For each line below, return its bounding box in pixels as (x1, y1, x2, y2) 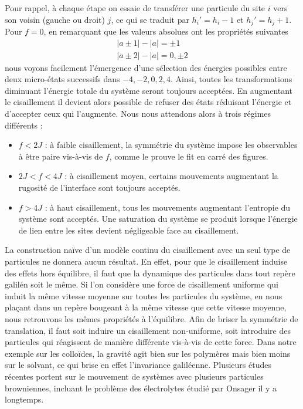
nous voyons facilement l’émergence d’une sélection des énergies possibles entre (5, 61, 287, 73)
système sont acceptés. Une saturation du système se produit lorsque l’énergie (18, 212, 298, 225)
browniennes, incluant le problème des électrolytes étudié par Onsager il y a (5, 381, 277, 394)
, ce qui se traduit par (111, 13, 189, 25)
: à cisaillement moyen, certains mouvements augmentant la (64, 170, 278, 182)
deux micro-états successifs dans (5, 73, 120, 85)
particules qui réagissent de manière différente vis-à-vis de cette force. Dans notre (5, 336, 297, 348)
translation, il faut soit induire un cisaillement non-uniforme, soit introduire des (5, 324, 291, 336)
